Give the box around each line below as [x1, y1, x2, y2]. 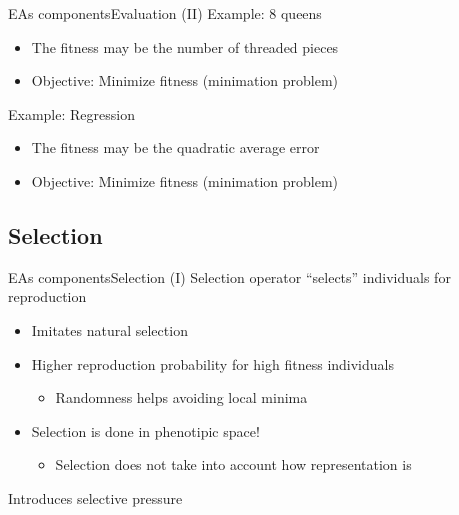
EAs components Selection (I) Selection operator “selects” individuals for [8, 266, 451, 287]
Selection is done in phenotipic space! [31, 420, 260, 441]
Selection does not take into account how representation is [55, 454, 412, 475]
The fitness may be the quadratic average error [31, 137, 320, 158]
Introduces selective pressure [8, 487, 183, 508]
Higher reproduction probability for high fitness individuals [31, 353, 394, 374]
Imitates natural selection [31, 319, 188, 340]
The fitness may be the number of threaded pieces [31, 36, 339, 57]
